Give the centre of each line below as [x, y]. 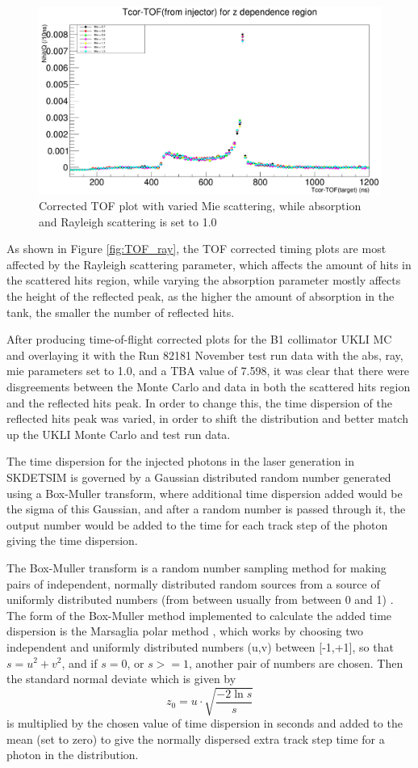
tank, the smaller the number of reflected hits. [121, 312]
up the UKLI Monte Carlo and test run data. [119, 434]
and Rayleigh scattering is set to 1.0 [128, 221]
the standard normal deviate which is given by [121, 679]
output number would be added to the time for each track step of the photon [197, 524]
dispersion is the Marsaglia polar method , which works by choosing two [185, 631]
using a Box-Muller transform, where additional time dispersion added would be [205, 493]
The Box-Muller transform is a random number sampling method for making [196, 567]
